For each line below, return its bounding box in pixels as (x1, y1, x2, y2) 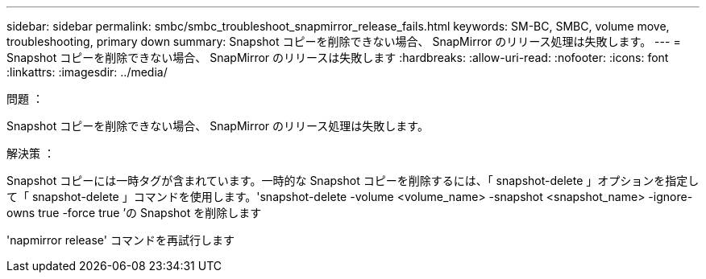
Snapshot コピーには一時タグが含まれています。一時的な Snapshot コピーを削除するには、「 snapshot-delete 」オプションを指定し (6, 174, 700, 187)
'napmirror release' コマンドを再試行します (6, 233, 235, 247)
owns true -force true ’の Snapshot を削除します (6, 206, 262, 220)
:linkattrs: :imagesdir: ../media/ (6, 65, 168, 79)
